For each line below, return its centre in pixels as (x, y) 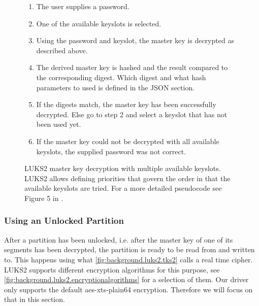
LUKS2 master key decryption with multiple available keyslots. (123, 168)
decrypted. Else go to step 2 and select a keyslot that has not (132, 114)
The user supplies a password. (83, 6)
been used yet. (59, 124)
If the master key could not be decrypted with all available (128, 141)
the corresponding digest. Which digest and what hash (121, 77)
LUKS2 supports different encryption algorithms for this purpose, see (112, 269)
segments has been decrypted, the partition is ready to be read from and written (129, 249)
